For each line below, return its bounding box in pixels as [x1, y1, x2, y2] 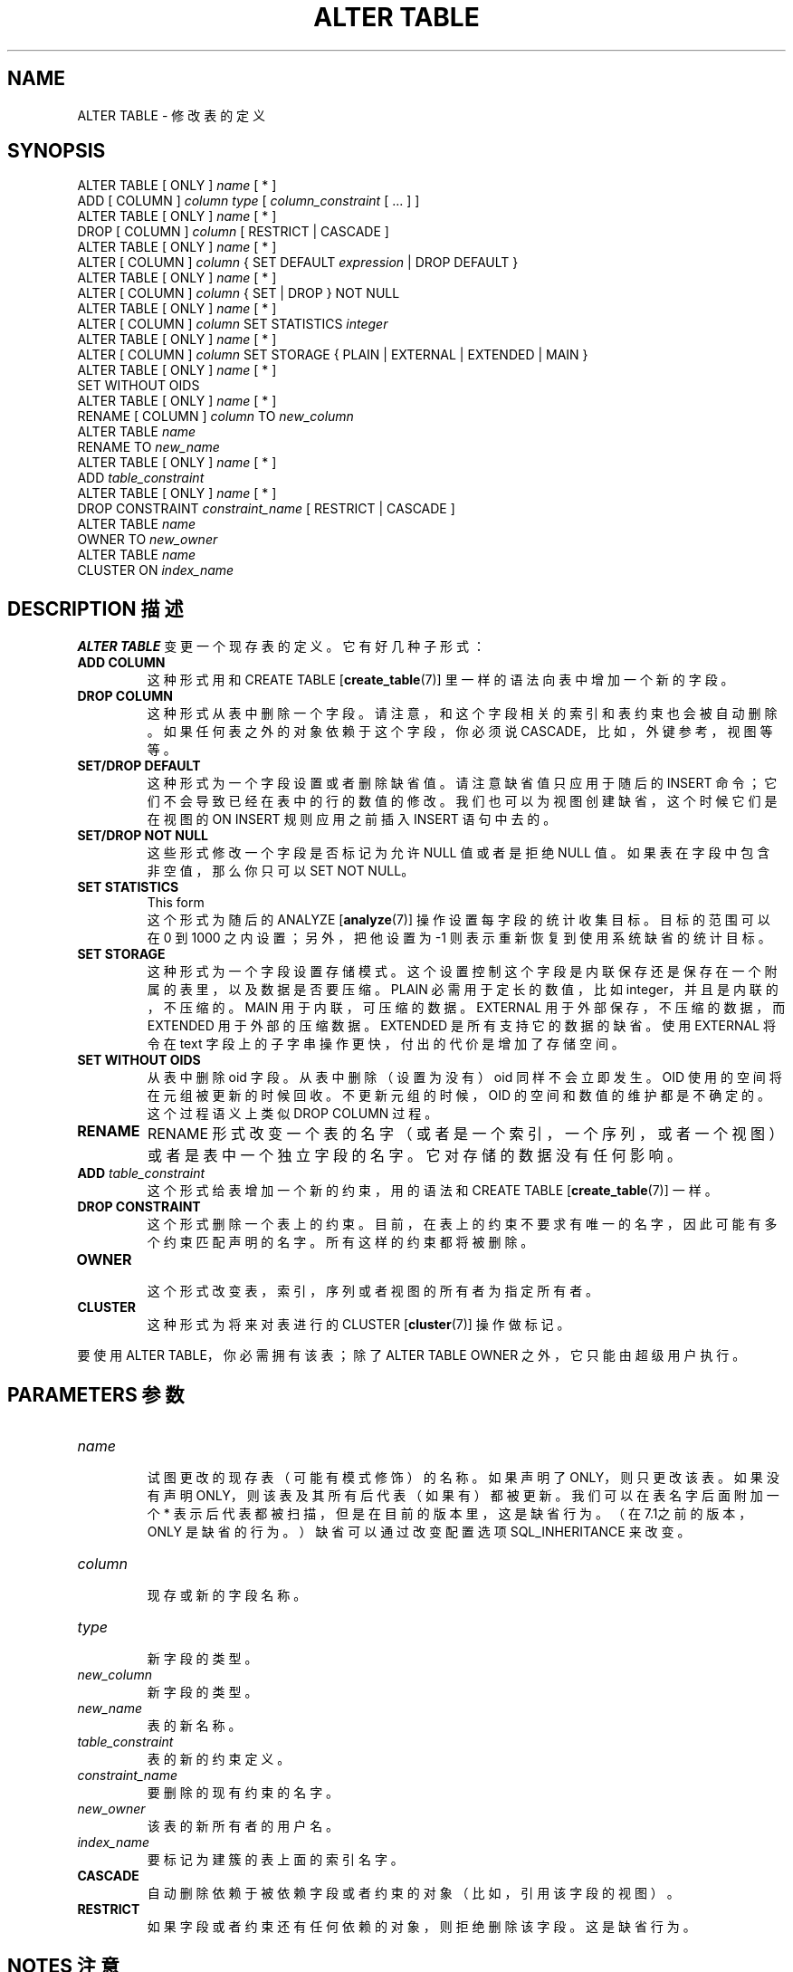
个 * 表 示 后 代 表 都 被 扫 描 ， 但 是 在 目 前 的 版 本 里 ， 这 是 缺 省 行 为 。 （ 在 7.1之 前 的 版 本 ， [147, 1506, 752, 1522]
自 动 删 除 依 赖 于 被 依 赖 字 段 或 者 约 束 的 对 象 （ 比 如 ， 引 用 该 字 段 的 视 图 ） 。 [147, 1885, 680, 1901]
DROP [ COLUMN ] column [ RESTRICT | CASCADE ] [77, 224, 389, 240]
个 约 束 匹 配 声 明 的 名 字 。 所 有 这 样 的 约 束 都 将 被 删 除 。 [147, 1234, 534, 1250]
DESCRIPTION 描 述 [7, 597, 184, 620]
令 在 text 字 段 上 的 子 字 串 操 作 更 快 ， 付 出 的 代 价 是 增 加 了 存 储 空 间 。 [147, 1036, 625, 1052]
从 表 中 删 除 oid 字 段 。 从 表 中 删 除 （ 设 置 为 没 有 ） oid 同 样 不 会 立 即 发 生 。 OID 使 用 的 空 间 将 [147, 1069, 782, 1086]
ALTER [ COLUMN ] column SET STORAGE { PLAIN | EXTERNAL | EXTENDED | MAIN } [77, 347, 588, 363]
